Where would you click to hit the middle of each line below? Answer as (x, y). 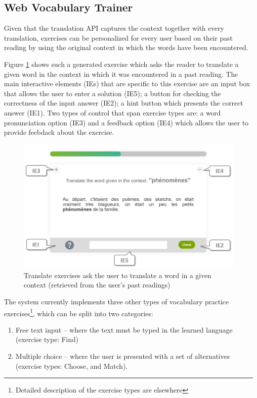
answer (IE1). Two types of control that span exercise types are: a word (112, 112)
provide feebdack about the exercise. (59, 132)
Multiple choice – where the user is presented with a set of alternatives (123, 356)
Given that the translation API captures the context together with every (114, 28)
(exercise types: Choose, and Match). (71, 366)
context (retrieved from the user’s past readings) (97, 285)
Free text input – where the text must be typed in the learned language (124, 329)
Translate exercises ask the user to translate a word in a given (118, 275)
